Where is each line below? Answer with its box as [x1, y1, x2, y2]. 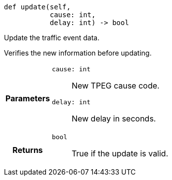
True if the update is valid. [71, 149, 169, 158]
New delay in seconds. [71, 114, 156, 123]
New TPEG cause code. [71, 81, 160, 90]
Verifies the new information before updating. [4, 49, 152, 57]
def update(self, [4, 3, 71, 11]
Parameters [5, 93, 50, 103]
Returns [12, 145, 43, 155]
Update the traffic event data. [4, 33, 100, 42]
